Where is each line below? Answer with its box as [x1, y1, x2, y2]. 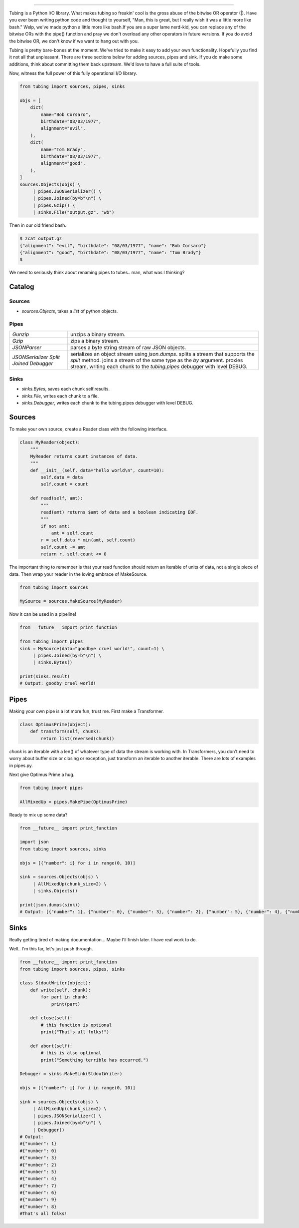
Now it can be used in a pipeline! [9, 611, 77, 617]
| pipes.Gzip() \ [32, 202, 75, 208]
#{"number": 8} [19, 1204, 57, 1210]
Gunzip [12, 331, 29, 338]
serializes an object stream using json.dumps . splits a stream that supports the [70, 350, 255, 357]
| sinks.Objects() [32, 888, 78, 894]
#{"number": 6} [19, 1190, 57, 1196]
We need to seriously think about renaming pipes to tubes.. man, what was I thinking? [9, 270, 185, 276]
